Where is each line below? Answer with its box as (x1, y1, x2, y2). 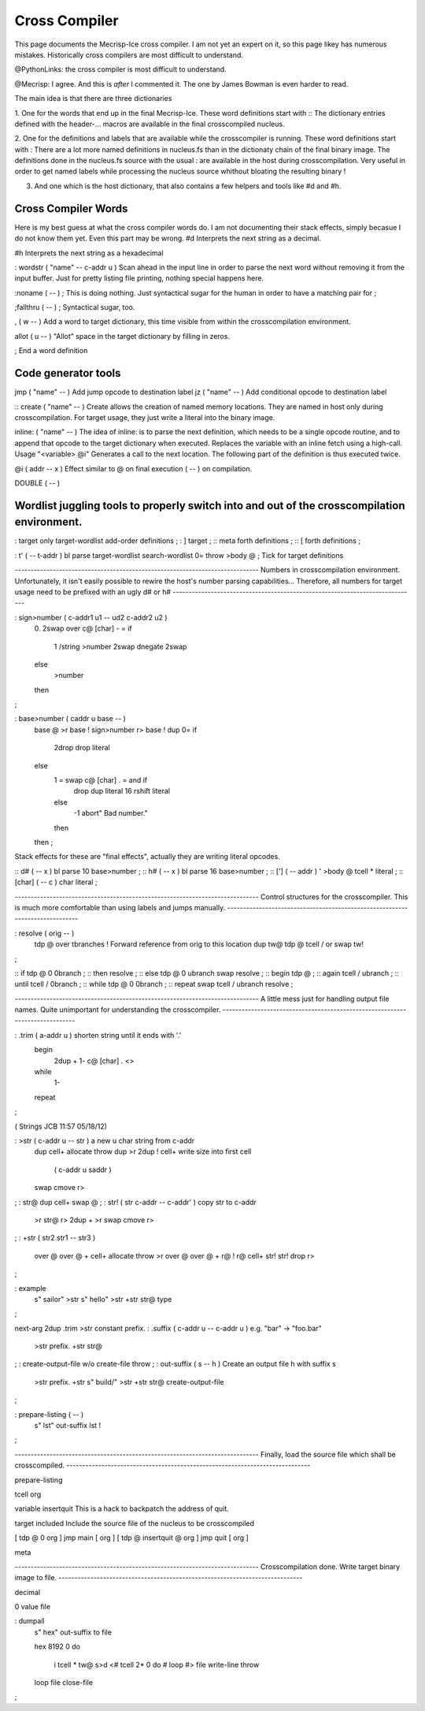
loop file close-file (34, 1678, 94, 1687)
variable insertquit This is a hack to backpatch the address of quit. (14, 1504, 230, 1513)
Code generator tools (14, 366, 121, 380)
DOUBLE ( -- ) (14, 478, 61, 488)
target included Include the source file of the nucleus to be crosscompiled (14, 1518, 255, 1528)
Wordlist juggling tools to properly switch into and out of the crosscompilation (14, 499, 405, 512)
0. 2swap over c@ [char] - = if (34, 623, 133, 634)
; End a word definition (14, 346, 88, 355)
